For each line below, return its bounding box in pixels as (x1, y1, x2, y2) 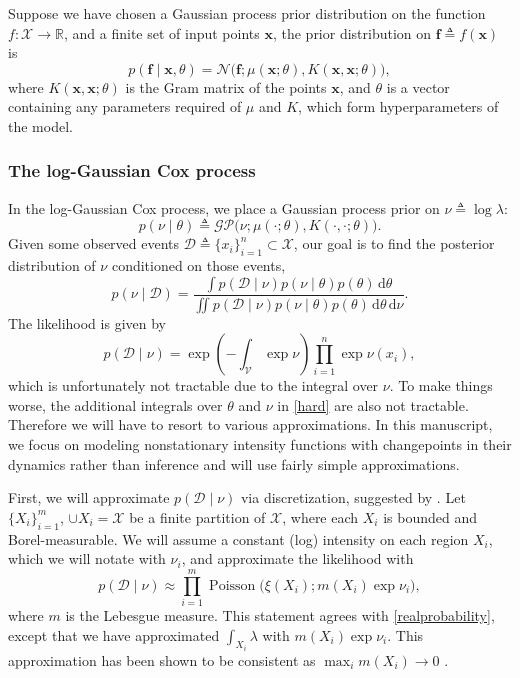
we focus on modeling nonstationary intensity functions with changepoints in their (8, 434, 512, 455)
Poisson (209, 578, 256, 593)
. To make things (389, 375, 493, 396)
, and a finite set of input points (63, 22, 260, 43)
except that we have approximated (8, 624, 220, 645)
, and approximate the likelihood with (181, 548, 414, 569)
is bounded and (383, 506, 477, 527)
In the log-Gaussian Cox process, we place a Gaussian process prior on (8, 197, 440, 218)
